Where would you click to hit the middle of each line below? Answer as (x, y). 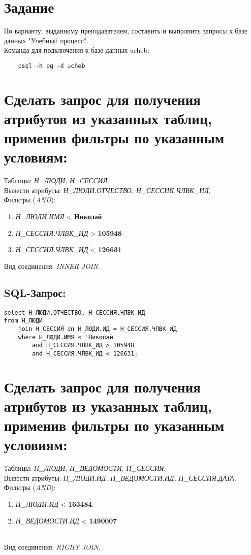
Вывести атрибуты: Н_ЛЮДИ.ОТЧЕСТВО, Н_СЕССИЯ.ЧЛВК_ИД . (107, 190)
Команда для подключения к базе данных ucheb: (77, 50)
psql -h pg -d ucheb (51, 66)
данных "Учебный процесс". (46, 40)
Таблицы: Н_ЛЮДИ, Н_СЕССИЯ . (57, 180)
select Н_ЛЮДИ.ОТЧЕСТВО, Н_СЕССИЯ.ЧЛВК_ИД (75, 312)
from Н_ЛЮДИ (23, 321)
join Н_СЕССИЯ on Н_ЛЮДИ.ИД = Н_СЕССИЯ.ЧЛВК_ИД (97, 329)
